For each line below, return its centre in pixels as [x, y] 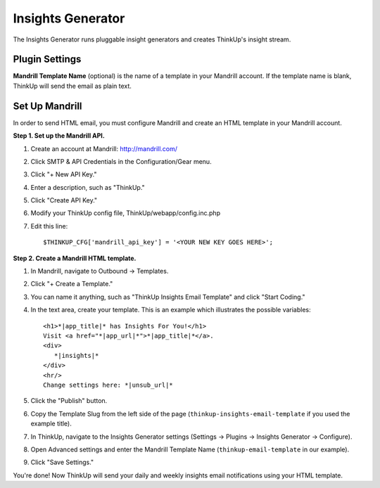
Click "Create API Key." [64, 200]
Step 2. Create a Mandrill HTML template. [75, 258]
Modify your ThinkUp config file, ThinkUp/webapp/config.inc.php [126, 213]
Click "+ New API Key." [64, 174]
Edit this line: [49, 226]
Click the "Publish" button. [69, 401]
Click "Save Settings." [62, 462]
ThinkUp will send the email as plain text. [72, 86]
